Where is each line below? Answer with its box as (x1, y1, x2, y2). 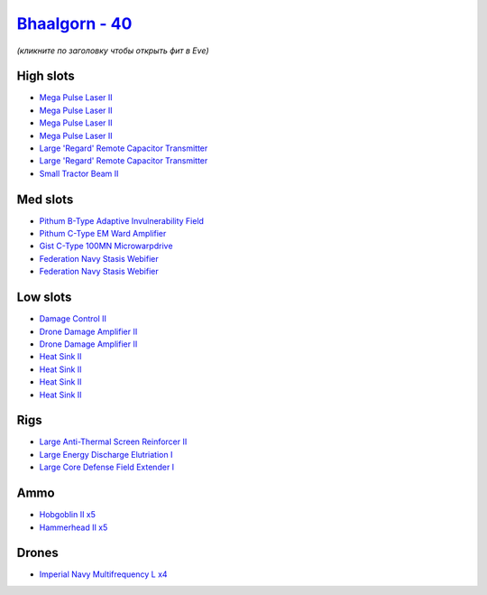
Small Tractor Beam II (39, 168, 119, 179)
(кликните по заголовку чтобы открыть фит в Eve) (16, 45, 209, 56)
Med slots (16, 191, 74, 207)
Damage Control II (39, 313, 107, 324)
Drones (16, 545, 59, 561)
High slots (16, 69, 76, 84)
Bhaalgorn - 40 (16, 14, 133, 33)
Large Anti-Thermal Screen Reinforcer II (39, 436, 188, 447)
